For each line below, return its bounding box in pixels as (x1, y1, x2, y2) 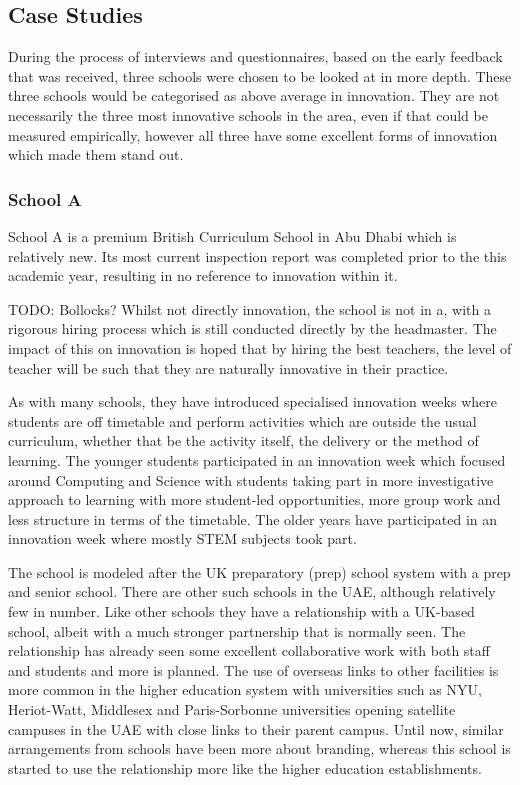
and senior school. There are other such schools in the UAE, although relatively (8, 581, 496, 602)
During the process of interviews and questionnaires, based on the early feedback (8, 46, 503, 67)
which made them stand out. (8, 144, 184, 165)
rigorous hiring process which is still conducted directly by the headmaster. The (8, 318, 497, 339)
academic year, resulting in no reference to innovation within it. (8, 265, 398, 286)
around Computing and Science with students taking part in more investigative (8, 469, 494, 490)
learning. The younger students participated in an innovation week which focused (8, 449, 506, 470)
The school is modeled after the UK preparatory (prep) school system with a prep (8, 561, 511, 582)
